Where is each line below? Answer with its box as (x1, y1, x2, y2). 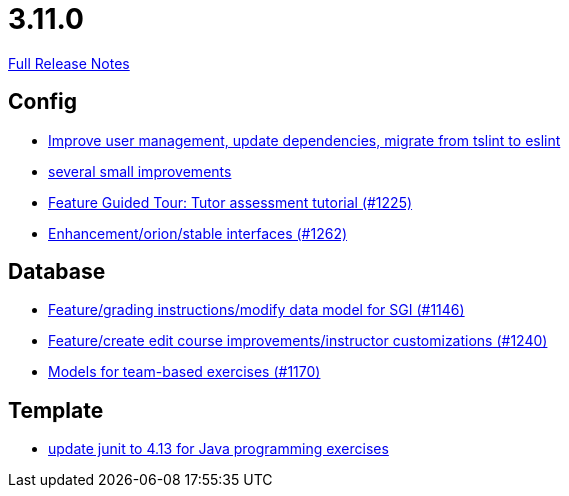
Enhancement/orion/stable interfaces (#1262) (48, 224, 348, 242)
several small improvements (48, 162, 232, 180)
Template (8, 397, 104, 423)
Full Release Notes (8, 54, 130, 72)
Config (8, 89, 77, 115)
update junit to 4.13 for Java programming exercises (48, 440, 389, 458)
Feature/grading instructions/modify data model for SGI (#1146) (48, 301, 465, 319)
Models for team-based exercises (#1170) (48, 363, 321, 381)
